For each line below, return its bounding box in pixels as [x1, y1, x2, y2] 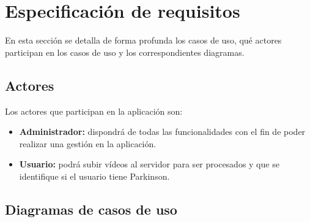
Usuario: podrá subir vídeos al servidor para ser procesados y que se [19, 158, 279, 170]
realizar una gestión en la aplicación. [19, 137, 157, 150]
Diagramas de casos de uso [5, 199, 177, 218]
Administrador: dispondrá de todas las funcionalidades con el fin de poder [19, 125, 306, 138]
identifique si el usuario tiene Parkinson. [19, 169, 170, 182]
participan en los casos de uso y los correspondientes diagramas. [5, 45, 245, 58]
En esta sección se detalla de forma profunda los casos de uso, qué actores [5, 34, 282, 47]
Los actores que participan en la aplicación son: [5, 104, 183, 117]
